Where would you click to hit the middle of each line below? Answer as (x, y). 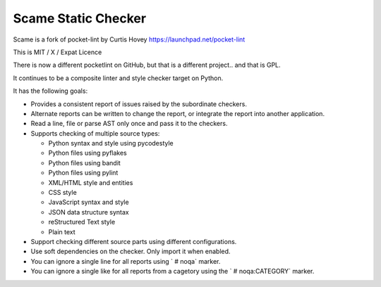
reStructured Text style (82, 222)
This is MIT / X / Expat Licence (58, 52)
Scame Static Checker (80, 18)
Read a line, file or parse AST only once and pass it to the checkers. (129, 124)
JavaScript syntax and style (89, 202)
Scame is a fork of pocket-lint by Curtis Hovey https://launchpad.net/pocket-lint (129, 39)
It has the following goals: (50, 91)
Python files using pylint (83, 173)
